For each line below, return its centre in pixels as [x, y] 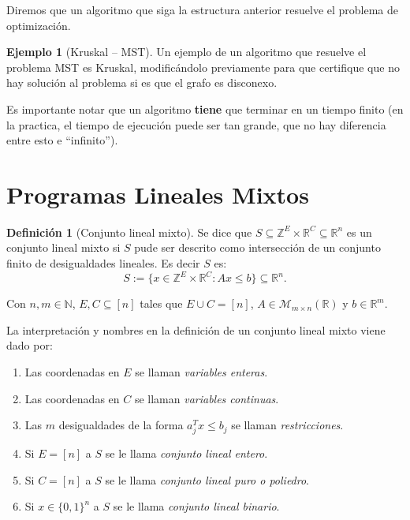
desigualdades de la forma [121, 425]
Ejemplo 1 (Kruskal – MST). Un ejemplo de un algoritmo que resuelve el [186, 52]
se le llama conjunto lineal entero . [186, 453]
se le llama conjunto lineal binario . [196, 506]
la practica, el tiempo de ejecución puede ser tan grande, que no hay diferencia [196, 124]
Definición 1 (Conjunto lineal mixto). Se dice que [129, 232]
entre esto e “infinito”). [62, 140]
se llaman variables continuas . [207, 398]
